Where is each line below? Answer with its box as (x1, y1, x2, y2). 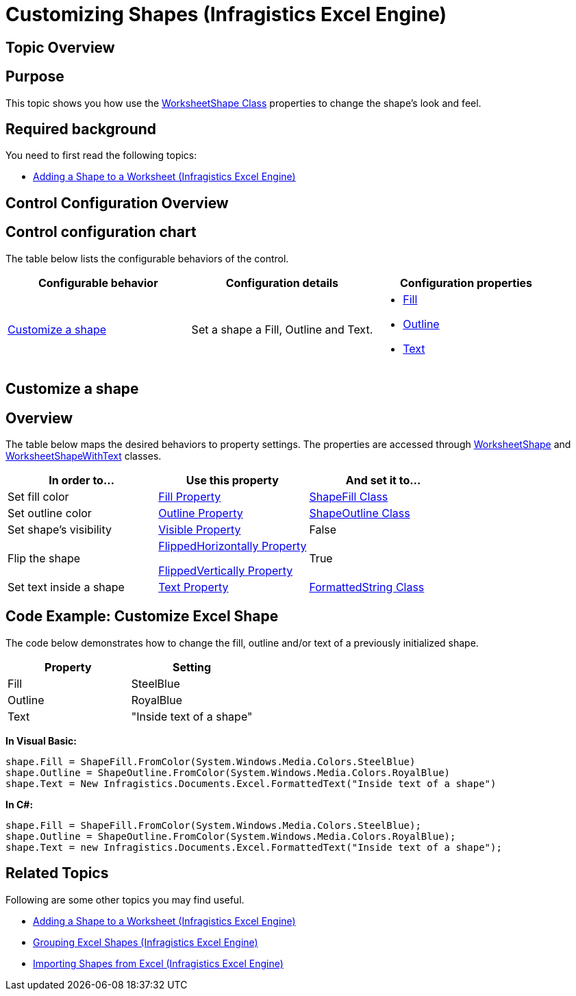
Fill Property (158, 489, 221, 503)
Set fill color (8, 489, 69, 503)
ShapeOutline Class (309, 506, 410, 520)
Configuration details (225, 275, 339, 290)
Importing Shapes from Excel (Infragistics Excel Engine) (33, 957, 284, 969)
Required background (5, 121, 157, 138)
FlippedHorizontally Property (158, 538, 307, 553)
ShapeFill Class (309, 489, 388, 503)
